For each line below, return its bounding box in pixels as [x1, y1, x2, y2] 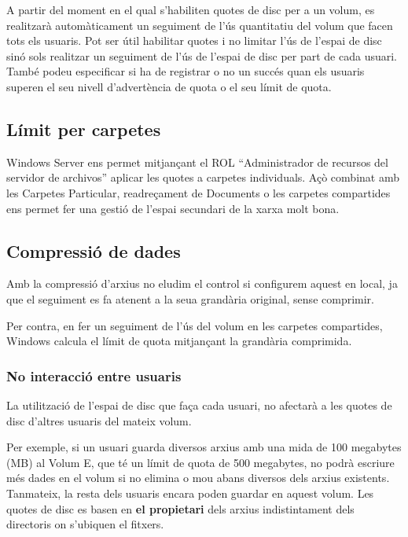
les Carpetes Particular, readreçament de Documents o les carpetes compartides [6, 184, 391, 200]
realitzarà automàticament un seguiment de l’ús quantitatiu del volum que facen [6, 17, 393, 33]
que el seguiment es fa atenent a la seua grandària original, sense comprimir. [6, 290, 374, 307]
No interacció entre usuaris [6, 366, 182, 385]
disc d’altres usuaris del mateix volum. [6, 412, 192, 428]
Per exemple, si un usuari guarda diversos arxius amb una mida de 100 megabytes [6, 439, 402, 455]
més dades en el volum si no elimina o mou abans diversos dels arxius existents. [6, 469, 390, 486]
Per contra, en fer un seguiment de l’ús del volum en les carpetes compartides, [6, 317, 383, 333]
